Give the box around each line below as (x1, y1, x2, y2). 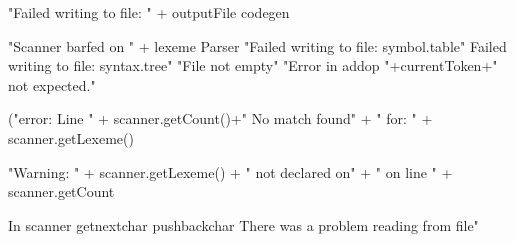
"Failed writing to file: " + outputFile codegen (8, 2, 290, 22)
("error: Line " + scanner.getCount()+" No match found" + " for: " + (8, 108, 433, 129)
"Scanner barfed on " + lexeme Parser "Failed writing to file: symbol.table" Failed (8, 35, 507, 56)
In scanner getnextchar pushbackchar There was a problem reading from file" (8, 214, 479, 235)
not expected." (8, 74, 96, 95)
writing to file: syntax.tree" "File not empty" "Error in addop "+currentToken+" (8, 55, 498, 76)
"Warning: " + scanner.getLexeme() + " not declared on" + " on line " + (8, 161, 453, 182)
